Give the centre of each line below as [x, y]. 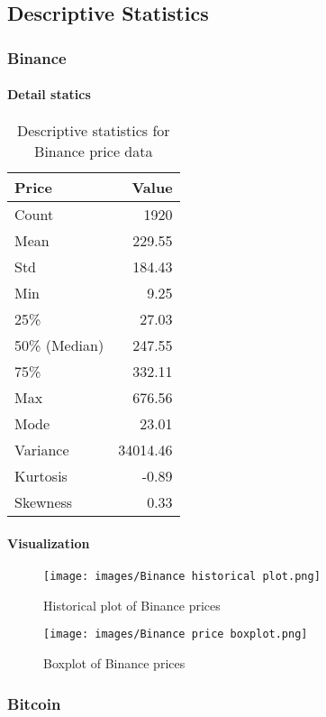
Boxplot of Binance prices [114, 663]
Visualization [49, 543]
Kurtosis [41, 476]
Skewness [44, 502]
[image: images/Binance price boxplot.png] [176, 634]
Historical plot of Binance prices [132, 605]
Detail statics [49, 94]
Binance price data [94, 152]
